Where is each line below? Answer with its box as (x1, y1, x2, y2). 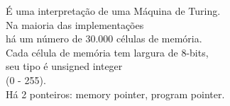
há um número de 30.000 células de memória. (6, 31, 202, 46)
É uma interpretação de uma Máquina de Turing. (6, 4, 221, 18)
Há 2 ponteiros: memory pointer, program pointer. (6, 86, 225, 101)
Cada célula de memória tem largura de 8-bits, (6, 45, 209, 59)
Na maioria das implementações (6, 17, 144, 32)
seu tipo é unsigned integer (6, 59, 123, 73)
